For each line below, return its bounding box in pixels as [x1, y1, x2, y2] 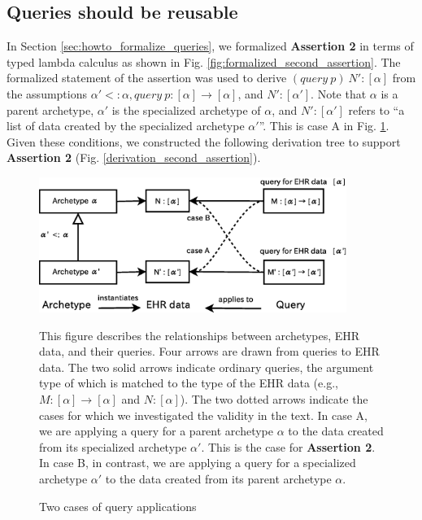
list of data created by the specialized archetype [7, 117, 245, 134]
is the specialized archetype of [111, 101, 261, 118]
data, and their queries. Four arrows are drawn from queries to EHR [39, 343, 380, 360]
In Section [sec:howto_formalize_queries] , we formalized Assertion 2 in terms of [7, 37, 414, 55]
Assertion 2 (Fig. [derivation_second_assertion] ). [7, 149, 261, 166]
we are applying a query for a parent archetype [39, 422, 273, 439]
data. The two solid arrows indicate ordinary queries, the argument [39, 358, 374, 375]
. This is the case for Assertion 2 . [201, 438, 376, 455]
